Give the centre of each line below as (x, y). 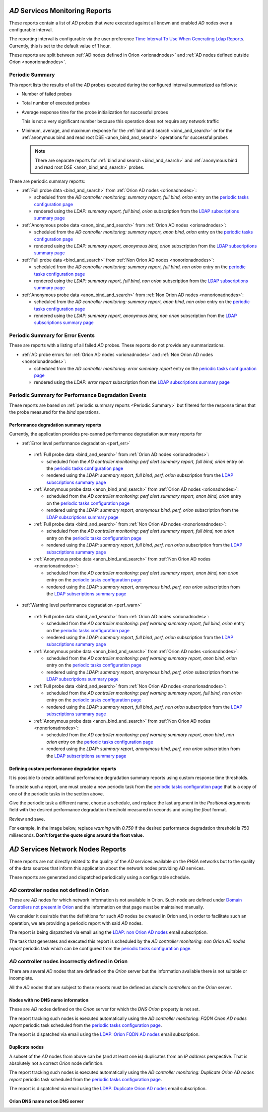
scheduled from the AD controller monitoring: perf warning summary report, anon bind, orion (142, 658)
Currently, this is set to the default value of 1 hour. (60, 46)
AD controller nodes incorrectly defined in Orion (68, 961)
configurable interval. (31, 29)
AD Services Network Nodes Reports (67, 849)
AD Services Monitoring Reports (60, 11)
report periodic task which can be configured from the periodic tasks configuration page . (100, 948)
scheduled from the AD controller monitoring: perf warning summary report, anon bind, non (140, 735)
